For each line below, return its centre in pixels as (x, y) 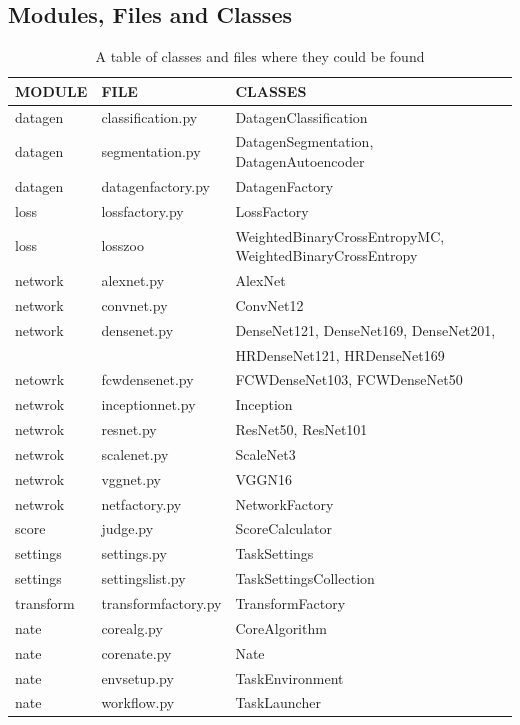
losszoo (122, 245)
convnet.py (134, 304)
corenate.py (136, 652)
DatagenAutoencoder (300, 161)
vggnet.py (131, 478)
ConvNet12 (269, 304)
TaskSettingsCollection (305, 578)
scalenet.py (135, 453)
